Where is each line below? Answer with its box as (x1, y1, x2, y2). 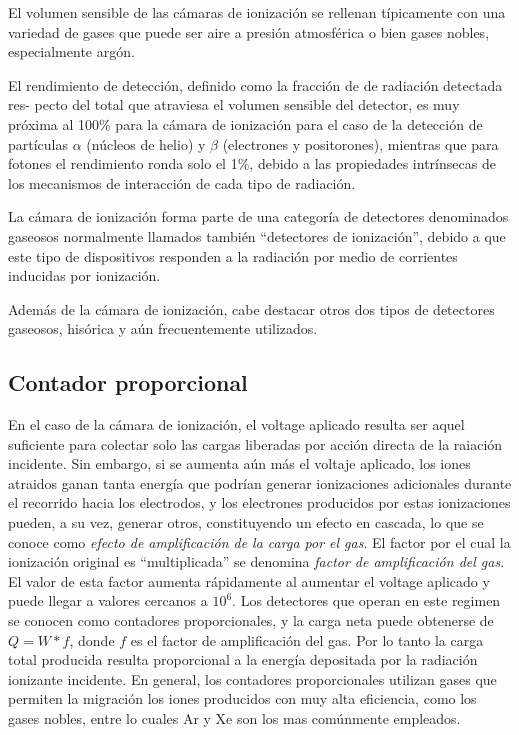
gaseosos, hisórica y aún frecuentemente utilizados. (8, 318, 318, 339)
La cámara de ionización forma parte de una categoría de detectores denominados (8, 206, 509, 227)
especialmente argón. (8, 41, 135, 62)
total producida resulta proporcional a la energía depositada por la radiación (8, 649, 478, 670)
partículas (8, 133, 69, 154)
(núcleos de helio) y (86, 133, 206, 154)
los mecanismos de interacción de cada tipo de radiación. (8, 172, 356, 193)
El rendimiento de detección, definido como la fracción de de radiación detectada (8, 74, 503, 95)
